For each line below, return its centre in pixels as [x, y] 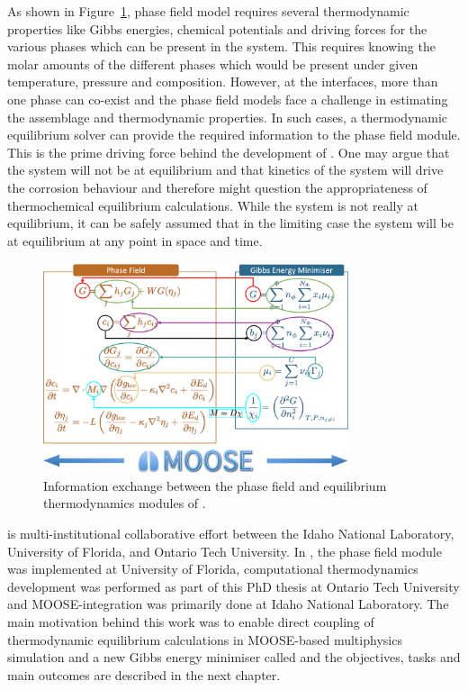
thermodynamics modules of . [125, 503]
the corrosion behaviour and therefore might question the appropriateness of [217, 187]
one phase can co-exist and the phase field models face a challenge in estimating [228, 99]
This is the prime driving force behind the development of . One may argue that [229, 152]
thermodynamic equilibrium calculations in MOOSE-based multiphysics [205, 639]
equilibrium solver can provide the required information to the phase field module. [234, 135]
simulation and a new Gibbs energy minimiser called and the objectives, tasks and [234, 657]
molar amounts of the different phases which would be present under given [213, 64]
